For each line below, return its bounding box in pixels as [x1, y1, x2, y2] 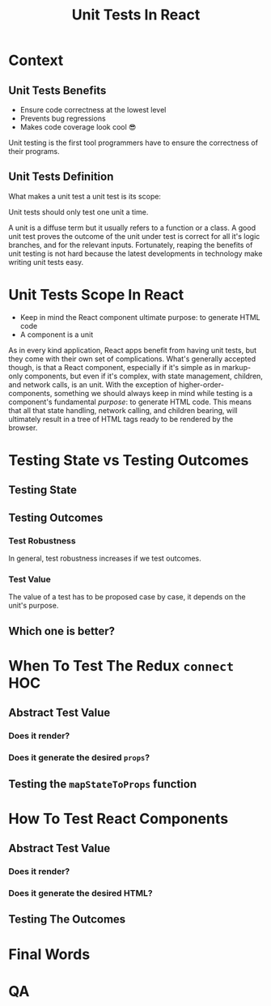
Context [8, 51, 64, 70]
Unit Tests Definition [8, 170, 114, 184]
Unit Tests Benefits [8, 83, 107, 97]
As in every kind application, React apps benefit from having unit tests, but [8, 345, 257, 355]
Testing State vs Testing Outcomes [8, 451, 249, 469]
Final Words [8, 945, 91, 963]
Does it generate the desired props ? [8, 752, 150, 763]
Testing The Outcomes [8, 913, 126, 927]
